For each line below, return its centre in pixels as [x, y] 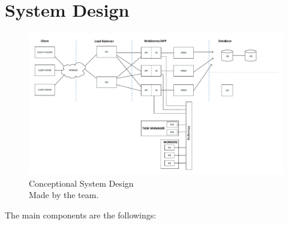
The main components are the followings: [81, 215]
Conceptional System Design [81, 183]
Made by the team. [64, 195]
